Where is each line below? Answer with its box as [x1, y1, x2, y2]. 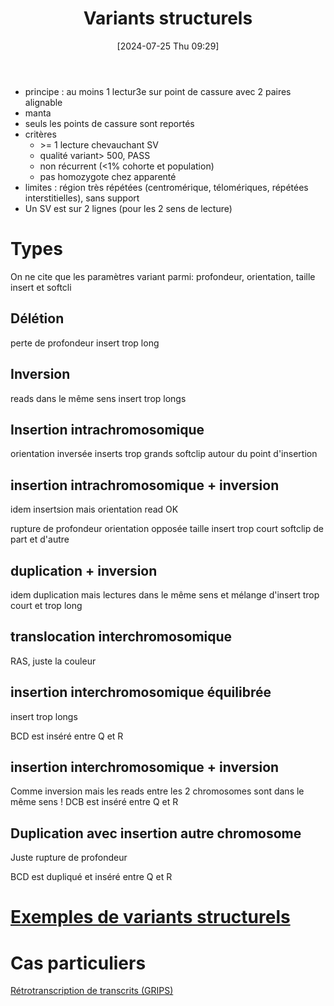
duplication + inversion [10, 562, 158, 579]
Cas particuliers [10, 952, 147, 974]
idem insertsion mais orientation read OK [10, 503, 179, 516]
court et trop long [10, 599, 83, 611]
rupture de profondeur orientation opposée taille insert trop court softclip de [10, 523, 324, 535]
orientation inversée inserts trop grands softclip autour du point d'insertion [10, 448, 318, 460]
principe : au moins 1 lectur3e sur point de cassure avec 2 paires [24, 85, 292, 97]
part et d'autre [10, 533, 70, 546]
